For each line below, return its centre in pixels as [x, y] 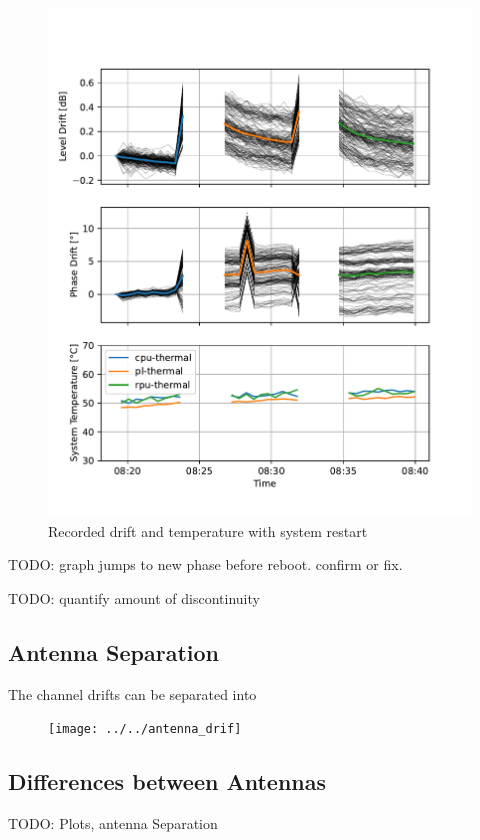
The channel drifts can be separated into [132, 693]
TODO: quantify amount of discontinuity [134, 597]
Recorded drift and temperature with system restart [208, 530]
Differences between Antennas [167, 781]
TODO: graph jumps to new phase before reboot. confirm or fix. [205, 564]
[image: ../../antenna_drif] [145, 729]
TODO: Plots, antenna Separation [113, 823]
